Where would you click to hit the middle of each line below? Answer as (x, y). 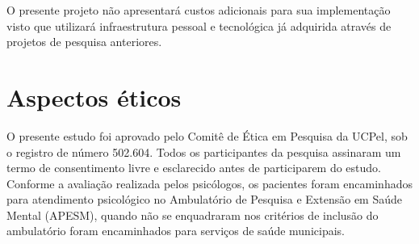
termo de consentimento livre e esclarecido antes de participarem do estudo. (194, 168)
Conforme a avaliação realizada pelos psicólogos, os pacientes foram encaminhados (209, 183)
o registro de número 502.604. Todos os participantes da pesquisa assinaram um (204, 151)
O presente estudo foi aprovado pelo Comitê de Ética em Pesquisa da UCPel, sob (207, 135)
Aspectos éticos (94, 97)
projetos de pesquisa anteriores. (84, 42)
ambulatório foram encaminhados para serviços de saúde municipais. (176, 231)
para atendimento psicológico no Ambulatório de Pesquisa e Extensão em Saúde (204, 199)
